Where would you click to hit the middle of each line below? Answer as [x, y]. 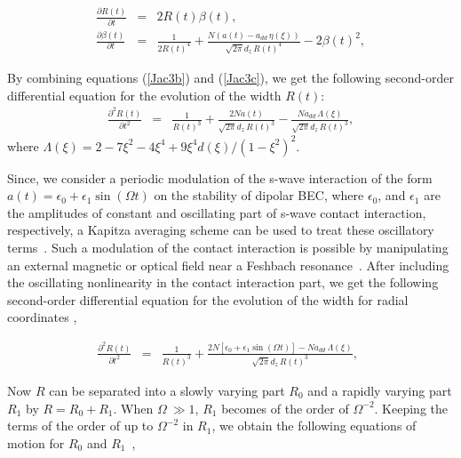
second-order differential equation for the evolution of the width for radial [208, 299]
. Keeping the [411, 408]
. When [133, 408]
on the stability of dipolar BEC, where [259, 195]
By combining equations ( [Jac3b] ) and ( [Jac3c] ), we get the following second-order [230, 78]
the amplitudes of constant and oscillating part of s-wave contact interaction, [217, 212]
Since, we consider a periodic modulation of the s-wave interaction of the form [220, 177]
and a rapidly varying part [380, 390]
